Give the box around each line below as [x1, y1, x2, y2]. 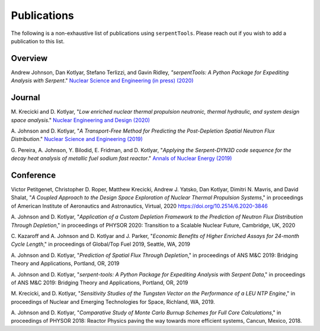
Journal [11, 92, 40, 103]
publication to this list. [11, 37, 65, 44]
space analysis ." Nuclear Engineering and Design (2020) [11, 116, 151, 124]
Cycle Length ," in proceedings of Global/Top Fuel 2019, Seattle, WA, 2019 [11, 240, 191, 248]
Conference [11, 170, 56, 180]
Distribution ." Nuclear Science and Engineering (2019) [11, 136, 143, 143]
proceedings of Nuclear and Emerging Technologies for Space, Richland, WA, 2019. [11, 298, 216, 305]
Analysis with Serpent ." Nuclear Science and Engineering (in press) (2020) [11, 77, 194, 84]
